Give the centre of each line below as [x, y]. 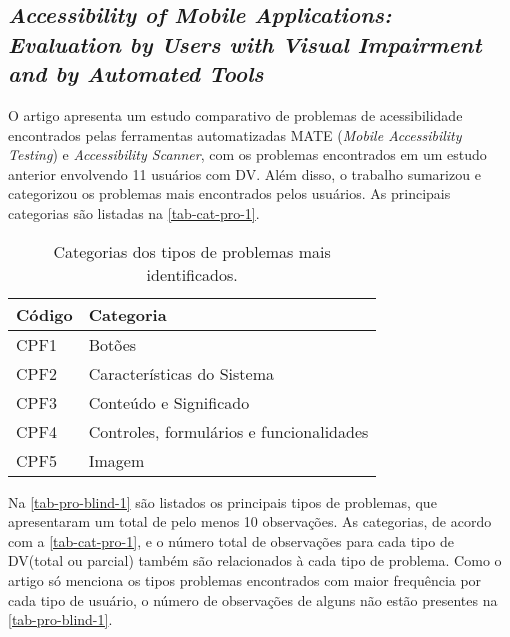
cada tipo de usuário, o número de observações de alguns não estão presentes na [253, 599]
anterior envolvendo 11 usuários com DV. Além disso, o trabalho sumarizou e [244, 173]
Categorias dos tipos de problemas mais [192, 251]
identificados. [192, 274]
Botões [112, 344]
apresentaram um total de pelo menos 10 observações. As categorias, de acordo [250, 521]
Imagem [116, 460]
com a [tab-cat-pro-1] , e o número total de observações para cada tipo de [231, 540]
